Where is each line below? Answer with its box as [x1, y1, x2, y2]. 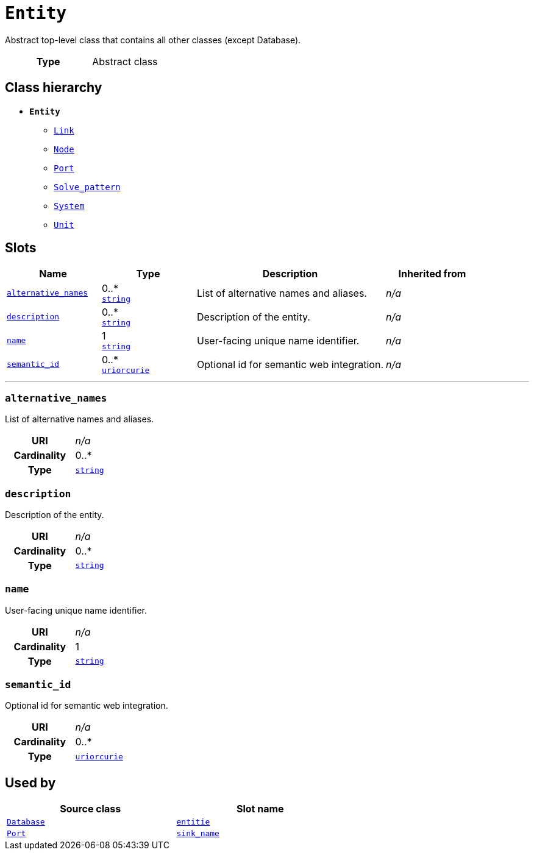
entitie [176, 817, 210, 827]
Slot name [236, 803, 284, 815]
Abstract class [92, 55, 158, 68]
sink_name [176, 829, 219, 839]
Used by [5, 775, 56, 790]
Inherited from [398, 268, 466, 280]
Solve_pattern [54, 182, 121, 192]
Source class [60, 803, 121, 815]
